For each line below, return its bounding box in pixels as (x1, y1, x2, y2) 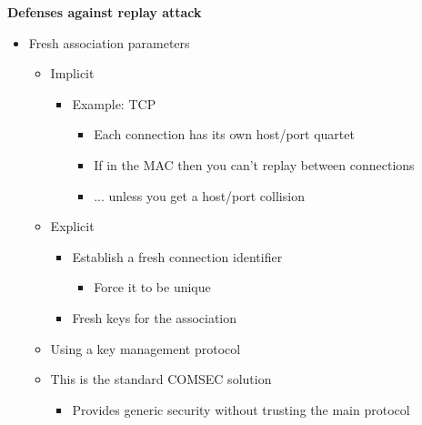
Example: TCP (72, 94, 156, 113)
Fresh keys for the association (72, 308, 237, 327)
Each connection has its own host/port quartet (94, 125, 355, 144)
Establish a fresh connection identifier (72, 247, 283, 266)
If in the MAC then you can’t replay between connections (94, 155, 415, 174)
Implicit (50, 64, 95, 83)
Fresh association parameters (28, 33, 190, 52)
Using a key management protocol (50, 339, 241, 358)
